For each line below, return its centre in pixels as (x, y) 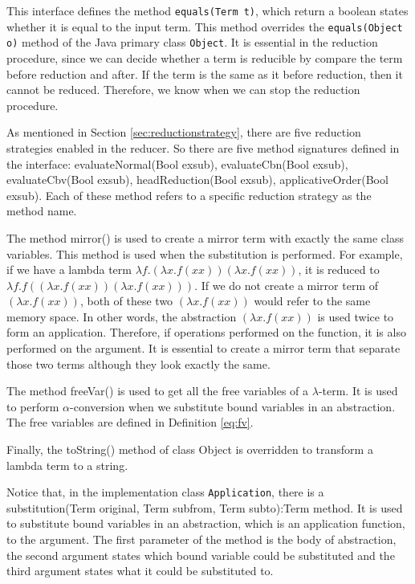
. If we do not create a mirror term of (287, 285)
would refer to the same (312, 301)
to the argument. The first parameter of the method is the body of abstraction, (201, 539)
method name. (42, 211)
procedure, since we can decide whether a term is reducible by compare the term (205, 57)
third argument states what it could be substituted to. (140, 571)
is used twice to (356, 316)
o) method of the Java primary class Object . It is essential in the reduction (192, 42)
